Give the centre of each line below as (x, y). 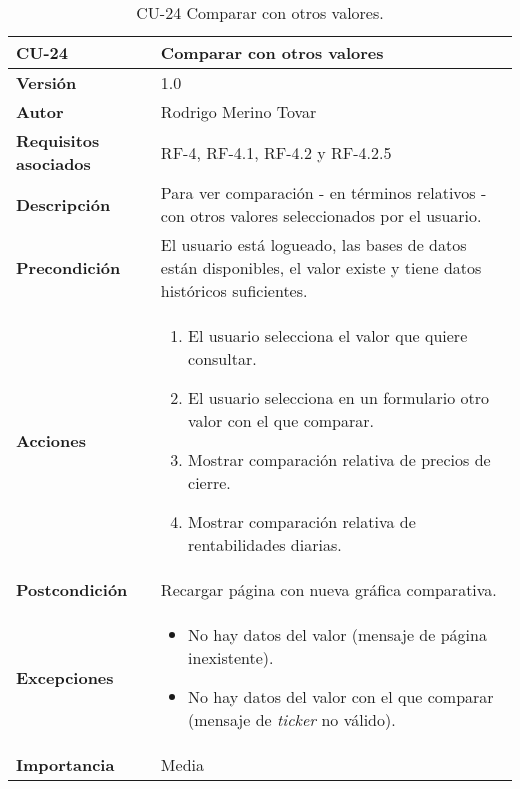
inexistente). (231, 657)
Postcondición (72, 589)
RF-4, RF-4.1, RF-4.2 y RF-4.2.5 (276, 152)
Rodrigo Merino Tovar (238, 111)
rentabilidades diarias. (265, 544)
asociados (53, 163)
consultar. (222, 358)
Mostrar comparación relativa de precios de (339, 459)
